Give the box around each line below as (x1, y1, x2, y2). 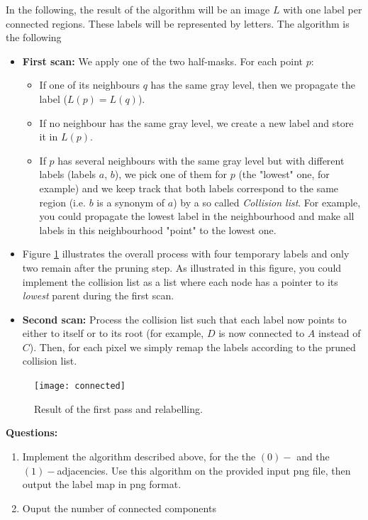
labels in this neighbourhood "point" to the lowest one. (39, 222, 277, 237)
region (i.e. (39, 194, 86, 209)
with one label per (283, 2, 362, 16)
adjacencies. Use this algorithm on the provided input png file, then (57, 463, 351, 477)
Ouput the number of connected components (22, 500, 216, 515)
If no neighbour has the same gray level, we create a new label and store (39, 115, 354, 130)
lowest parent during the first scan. (22, 288, 174, 303)
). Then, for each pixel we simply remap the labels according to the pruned (29, 339, 356, 354)
